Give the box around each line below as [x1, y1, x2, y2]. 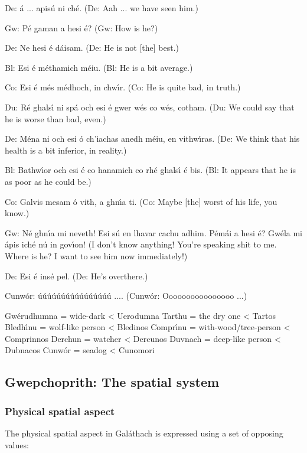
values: [5, 438, 29, 451]
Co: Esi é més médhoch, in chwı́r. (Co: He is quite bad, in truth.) [5, 81, 241, 93]
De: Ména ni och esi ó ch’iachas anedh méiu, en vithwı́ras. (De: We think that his [5, 132, 300, 145]
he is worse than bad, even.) [5, 112, 106, 125]
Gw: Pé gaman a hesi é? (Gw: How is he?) [5, 21, 158, 34]
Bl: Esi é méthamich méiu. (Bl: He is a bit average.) [5, 61, 193, 73]
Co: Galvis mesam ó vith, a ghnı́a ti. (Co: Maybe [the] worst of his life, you [5, 195, 277, 207]
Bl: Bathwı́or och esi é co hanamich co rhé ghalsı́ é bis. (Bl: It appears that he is [5, 164, 296, 176]
